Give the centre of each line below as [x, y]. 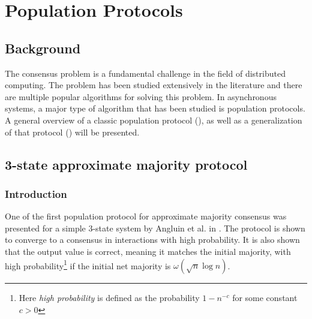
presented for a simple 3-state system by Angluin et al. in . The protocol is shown [155, 228]
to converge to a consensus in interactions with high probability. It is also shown [152, 240]
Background [43, 48]
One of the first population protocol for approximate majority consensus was [146, 216]
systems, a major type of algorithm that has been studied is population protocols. [155, 108]
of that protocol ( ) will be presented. [72, 132]
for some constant [265, 298]
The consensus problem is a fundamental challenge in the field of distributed [145, 73]
